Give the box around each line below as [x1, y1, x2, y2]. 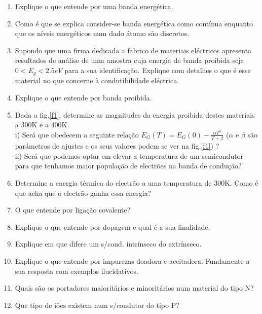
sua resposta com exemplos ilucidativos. [15, 265, 138, 276]
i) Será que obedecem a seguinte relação [15, 129, 139, 139]
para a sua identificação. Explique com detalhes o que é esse [64, 64, 251, 75]
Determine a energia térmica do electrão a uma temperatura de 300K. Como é [15, 177, 258, 188]
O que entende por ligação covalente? [15, 204, 131, 215]
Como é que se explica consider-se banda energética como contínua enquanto [15, 18, 253, 28]
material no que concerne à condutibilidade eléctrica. [15, 75, 179, 86]
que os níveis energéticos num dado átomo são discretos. [15, 28, 190, 39]
